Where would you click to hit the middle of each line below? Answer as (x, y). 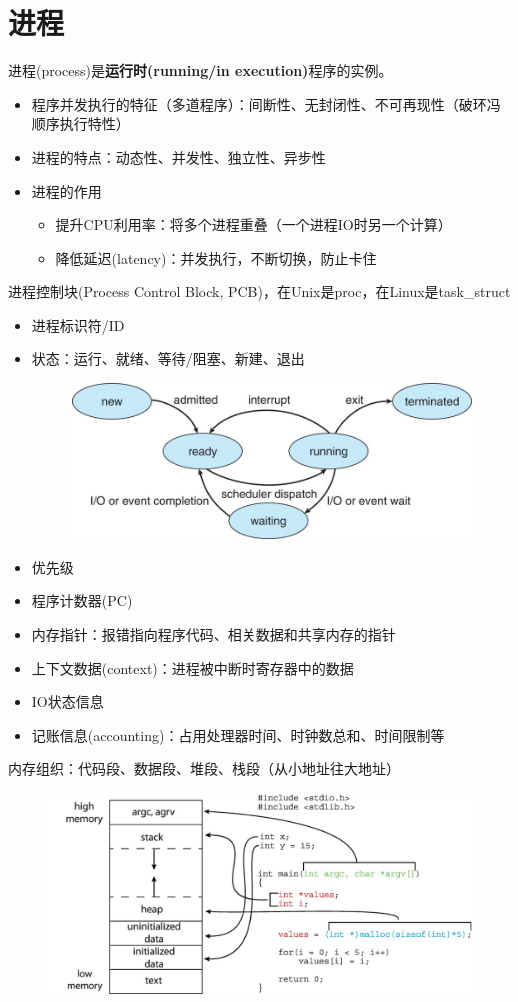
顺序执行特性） (80, 123)
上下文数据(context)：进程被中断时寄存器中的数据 (192, 667)
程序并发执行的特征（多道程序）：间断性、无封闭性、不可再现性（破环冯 (266, 103)
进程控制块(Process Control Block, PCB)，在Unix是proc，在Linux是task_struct (259, 291)
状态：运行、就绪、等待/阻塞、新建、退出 (168, 358)
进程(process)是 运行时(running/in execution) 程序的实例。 (200, 70)
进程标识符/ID (78, 324)
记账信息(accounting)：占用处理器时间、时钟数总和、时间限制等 (238, 734)
